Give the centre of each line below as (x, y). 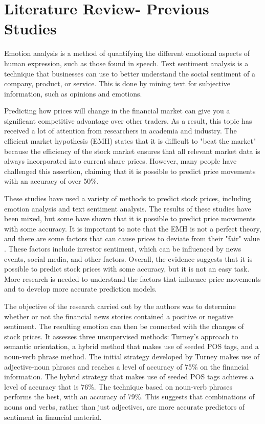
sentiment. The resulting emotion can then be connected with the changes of (124, 326)
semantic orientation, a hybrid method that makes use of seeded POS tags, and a (131, 346)
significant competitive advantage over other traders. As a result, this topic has (128, 120)
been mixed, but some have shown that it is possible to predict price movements (130, 218)
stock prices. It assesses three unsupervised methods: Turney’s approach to (121, 336)
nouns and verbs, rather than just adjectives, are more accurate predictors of (125, 406)
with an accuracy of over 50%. (51, 181)
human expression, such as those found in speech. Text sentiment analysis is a (126, 63)
